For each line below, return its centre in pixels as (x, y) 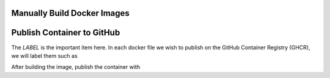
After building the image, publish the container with (76, 67)
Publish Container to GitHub (66, 33)
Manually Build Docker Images (70, 13)
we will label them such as (44, 55)
